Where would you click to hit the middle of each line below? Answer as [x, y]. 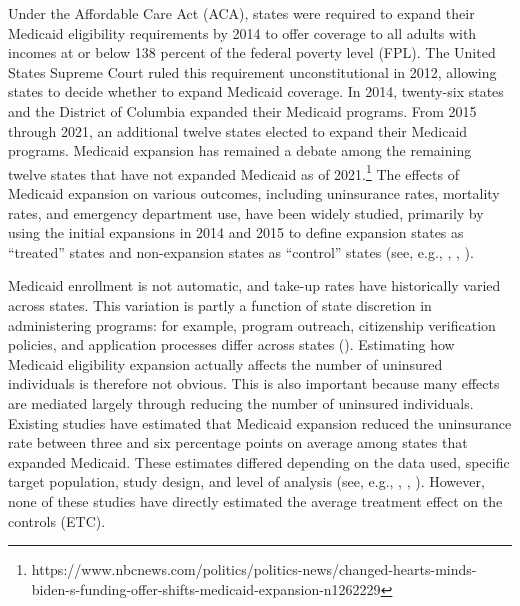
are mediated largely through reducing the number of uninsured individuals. [241, 402]
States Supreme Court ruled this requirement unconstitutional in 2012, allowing [252, 71]
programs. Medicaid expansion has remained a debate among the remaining [240, 150]
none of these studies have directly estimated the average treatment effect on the [255, 500]
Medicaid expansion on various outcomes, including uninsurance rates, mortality [254, 193]
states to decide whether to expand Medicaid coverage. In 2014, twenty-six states [256, 91]
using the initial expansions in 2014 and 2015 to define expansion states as [236, 232]
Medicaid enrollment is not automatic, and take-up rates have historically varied [254, 285]
